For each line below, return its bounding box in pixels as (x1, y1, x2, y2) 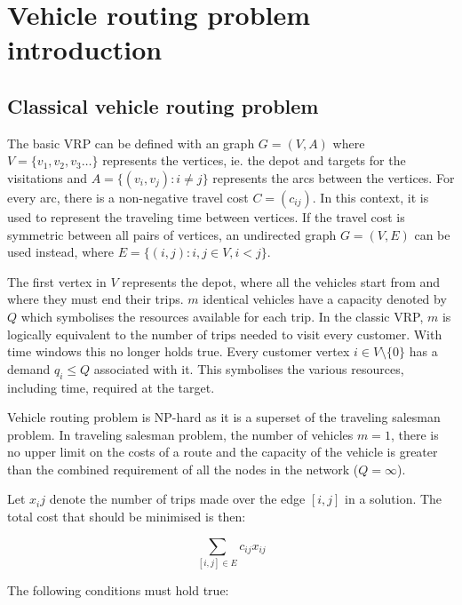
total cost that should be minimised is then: (7, 507, 246, 526)
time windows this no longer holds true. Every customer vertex (7, 342, 350, 361)
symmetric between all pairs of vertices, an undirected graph (7, 225, 337, 243)
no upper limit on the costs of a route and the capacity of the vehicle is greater (7, 442, 438, 461)
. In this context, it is (312, 187, 429, 206)
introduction (7, 31, 163, 68)
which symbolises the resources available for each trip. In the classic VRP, (20, 306, 424, 325)
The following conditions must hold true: (7, 580, 229, 599)
